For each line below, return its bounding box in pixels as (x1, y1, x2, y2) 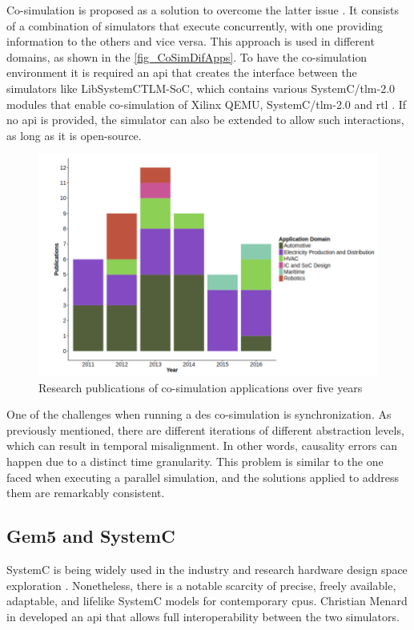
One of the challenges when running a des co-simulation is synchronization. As (6, 406, 392, 423)
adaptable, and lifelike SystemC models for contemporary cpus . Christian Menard (6, 592, 408, 609)
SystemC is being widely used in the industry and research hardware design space (6, 560, 408, 577)
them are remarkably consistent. (6, 484, 165, 501)
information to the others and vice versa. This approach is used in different (6, 33, 375, 50)
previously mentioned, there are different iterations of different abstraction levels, (6, 421, 404, 438)
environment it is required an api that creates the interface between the (6, 64, 357, 81)
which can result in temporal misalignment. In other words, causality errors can (6, 437, 397, 454)
